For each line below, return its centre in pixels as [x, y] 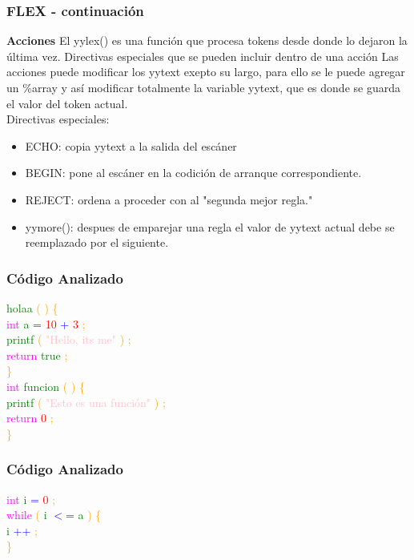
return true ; [37, 355]
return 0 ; [30, 418]
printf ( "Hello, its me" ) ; [69, 339]
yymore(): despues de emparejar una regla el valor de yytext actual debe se [210, 226]
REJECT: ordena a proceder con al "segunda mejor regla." [169, 199]
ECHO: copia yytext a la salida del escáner [131, 145]
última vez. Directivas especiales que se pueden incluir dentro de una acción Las [203, 56]
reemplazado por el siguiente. [97, 242]
